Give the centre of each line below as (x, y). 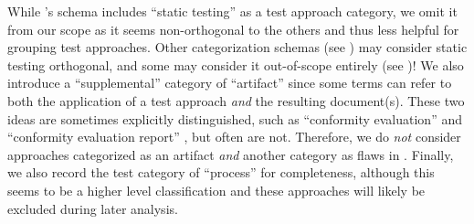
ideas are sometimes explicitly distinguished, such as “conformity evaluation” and (235, 118)
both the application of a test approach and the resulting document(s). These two (236, 100)
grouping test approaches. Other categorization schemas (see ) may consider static (237, 47)
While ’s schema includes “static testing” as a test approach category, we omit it (232, 11)
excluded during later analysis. (93, 208)
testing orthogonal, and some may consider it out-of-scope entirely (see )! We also (236, 64)
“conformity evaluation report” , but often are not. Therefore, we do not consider (234, 137)
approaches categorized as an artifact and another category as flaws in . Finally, (231, 154)
